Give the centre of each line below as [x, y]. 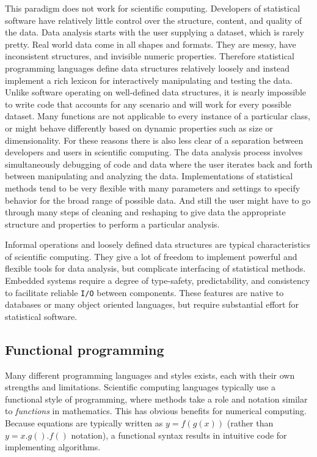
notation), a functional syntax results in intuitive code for [179, 435]
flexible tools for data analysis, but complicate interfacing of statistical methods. [155, 268]
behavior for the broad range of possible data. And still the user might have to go [158, 200]
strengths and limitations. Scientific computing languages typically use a [140, 387]
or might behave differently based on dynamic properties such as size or [139, 128]
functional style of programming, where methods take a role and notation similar [156, 399]
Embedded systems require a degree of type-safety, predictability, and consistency [158, 281]
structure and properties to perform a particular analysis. [112, 224]
